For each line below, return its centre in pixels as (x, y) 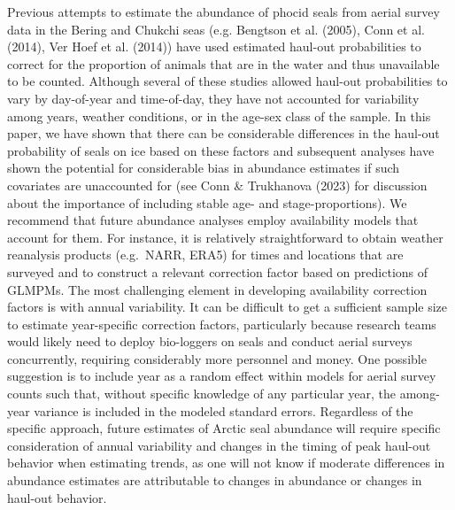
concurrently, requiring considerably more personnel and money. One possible (217, 358)
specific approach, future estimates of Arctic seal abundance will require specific (224, 428)
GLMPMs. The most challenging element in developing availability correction (217, 289)
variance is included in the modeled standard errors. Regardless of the (224, 410)
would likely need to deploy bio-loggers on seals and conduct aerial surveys (210, 341)
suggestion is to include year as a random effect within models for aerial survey (222, 376)
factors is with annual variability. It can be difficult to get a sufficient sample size (227, 307)
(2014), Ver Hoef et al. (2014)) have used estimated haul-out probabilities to (214, 46)
